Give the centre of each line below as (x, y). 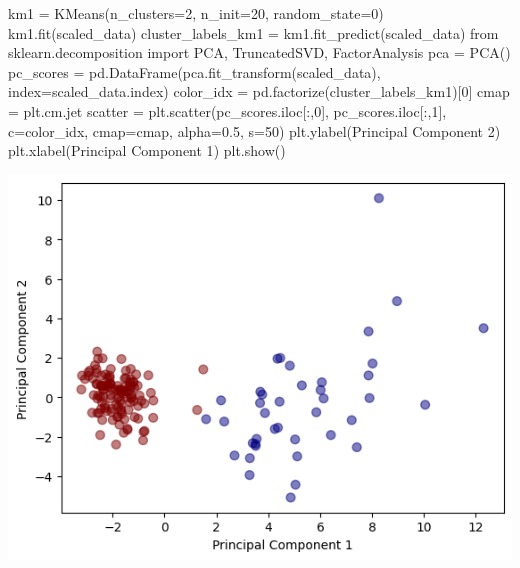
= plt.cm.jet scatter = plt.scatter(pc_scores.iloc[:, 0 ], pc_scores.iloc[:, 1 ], (227, 110)
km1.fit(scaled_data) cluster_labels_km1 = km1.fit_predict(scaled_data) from (253, 32)
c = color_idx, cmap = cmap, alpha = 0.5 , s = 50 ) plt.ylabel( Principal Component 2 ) (254, 130)
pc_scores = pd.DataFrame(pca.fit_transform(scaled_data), (194, 71)
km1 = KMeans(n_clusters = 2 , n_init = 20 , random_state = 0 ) (196, 13)
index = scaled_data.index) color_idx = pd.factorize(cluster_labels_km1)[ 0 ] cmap (259, 91)
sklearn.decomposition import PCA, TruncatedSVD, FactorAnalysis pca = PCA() (259, 52)
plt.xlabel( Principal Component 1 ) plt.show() (147, 150)
